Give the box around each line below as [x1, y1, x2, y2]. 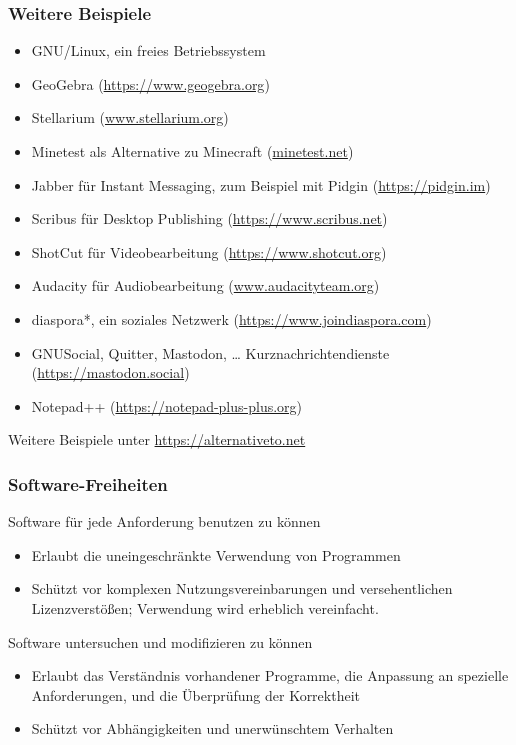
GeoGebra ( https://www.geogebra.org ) [31, 73, 270, 94]
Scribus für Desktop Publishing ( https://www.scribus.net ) [31, 208, 388, 229]
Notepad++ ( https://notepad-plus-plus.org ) [31, 395, 303, 416]
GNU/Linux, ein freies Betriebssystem [31, 40, 266, 61]
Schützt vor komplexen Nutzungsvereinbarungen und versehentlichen [31, 578, 453, 599]
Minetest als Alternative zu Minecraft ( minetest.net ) [31, 141, 354, 161]
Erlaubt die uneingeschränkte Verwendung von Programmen [31, 544, 401, 565]
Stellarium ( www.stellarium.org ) [31, 107, 229, 128]
